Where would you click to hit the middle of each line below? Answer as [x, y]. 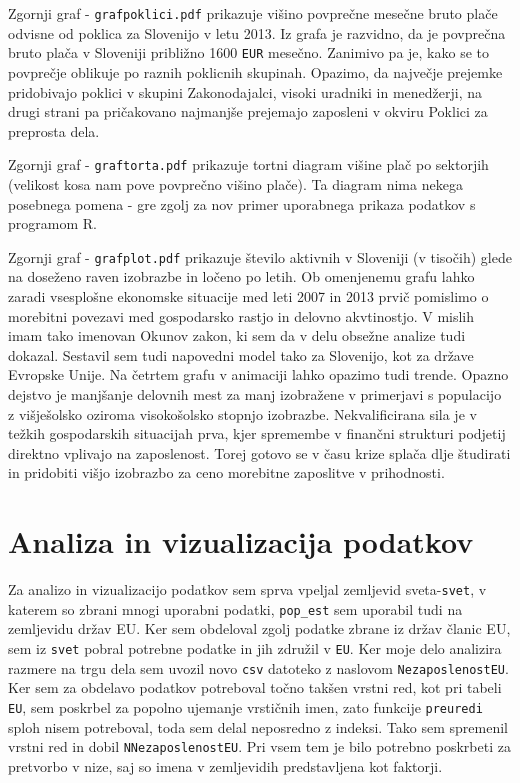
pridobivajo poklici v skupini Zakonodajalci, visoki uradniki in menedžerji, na [245, 91]
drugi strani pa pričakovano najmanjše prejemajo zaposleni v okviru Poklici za [248, 111]
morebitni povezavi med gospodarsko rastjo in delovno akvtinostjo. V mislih [241, 315]
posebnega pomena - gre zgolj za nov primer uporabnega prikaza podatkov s [242, 203]
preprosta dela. [54, 130]
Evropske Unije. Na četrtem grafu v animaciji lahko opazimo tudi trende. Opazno [258, 374]
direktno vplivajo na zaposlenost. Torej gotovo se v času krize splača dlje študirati [259, 452]
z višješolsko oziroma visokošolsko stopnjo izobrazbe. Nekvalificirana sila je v [242, 413]
